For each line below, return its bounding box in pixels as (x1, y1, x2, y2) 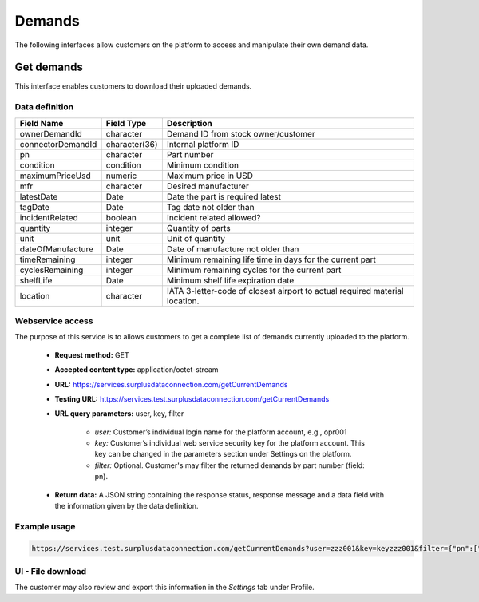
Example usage (14, 521, 76, 532)
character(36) (105, 138, 159, 149)
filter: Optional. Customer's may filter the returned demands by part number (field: (94, 460, 365, 470)
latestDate (19, 191, 58, 202)
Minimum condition (166, 160, 239, 171)
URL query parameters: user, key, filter (54, 409, 184, 418)
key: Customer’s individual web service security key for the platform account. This (94, 438, 365, 448)
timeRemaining (19, 254, 76, 265)
